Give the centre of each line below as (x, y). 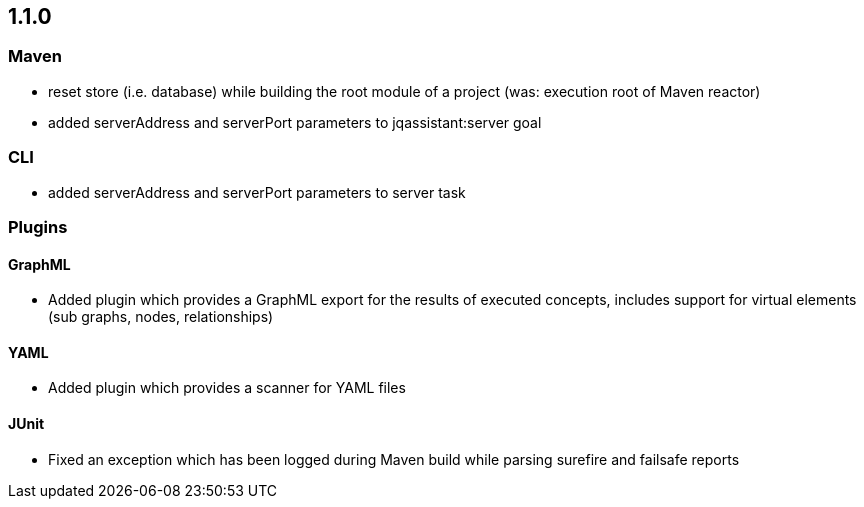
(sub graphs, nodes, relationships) (161, 317)
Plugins (38, 226)
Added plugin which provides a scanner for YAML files (227, 388)
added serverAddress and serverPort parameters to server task (257, 192)
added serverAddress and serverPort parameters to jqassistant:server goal (295, 122)
